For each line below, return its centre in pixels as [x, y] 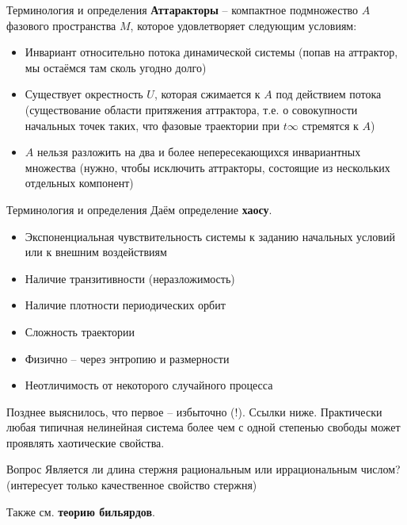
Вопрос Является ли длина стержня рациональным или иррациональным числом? [203, 469]
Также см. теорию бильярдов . [81, 511]
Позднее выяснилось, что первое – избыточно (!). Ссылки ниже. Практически [194, 411]
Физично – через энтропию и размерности [127, 358]
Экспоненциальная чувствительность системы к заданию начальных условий [210, 236]
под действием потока [329, 94]
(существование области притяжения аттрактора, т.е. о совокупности [191, 109]
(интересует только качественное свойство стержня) [132, 485]
